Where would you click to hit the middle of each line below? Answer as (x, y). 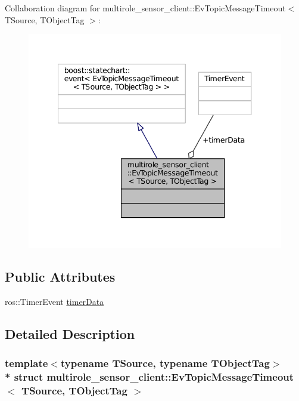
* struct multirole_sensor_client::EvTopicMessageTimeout (149, 376)
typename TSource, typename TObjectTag (165, 363)
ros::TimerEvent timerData (54, 301)
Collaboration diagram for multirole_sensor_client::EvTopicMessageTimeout (145, 8)
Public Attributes (60, 276)
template (27, 363)
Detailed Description (70, 333)
